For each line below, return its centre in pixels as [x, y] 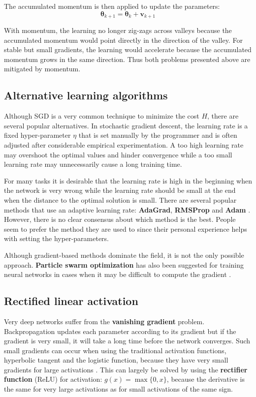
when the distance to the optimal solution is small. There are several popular [120, 199]
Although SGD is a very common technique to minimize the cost [102, 116]
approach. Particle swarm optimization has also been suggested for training [124, 264]
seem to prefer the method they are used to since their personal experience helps [126, 229]
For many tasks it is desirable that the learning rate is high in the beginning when [128, 180]
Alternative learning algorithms [86, 95]
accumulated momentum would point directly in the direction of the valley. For [123, 40]
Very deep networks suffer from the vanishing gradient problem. [104, 321]
